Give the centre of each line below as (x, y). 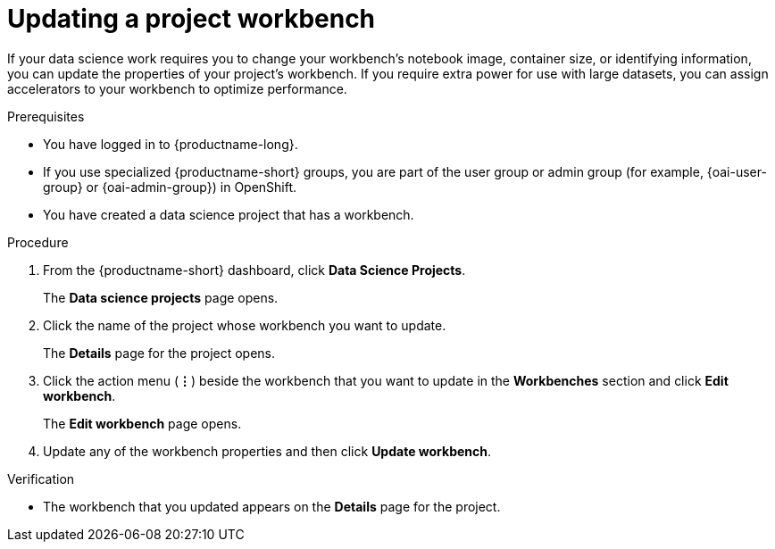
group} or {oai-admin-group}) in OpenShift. (170, 187)
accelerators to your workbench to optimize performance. (177, 88)
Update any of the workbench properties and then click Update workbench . (267, 451)
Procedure (38, 242)
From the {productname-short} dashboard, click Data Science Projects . (254, 270)
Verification (41, 478)
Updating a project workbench (192, 19)
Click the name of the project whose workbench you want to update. (245, 325)
